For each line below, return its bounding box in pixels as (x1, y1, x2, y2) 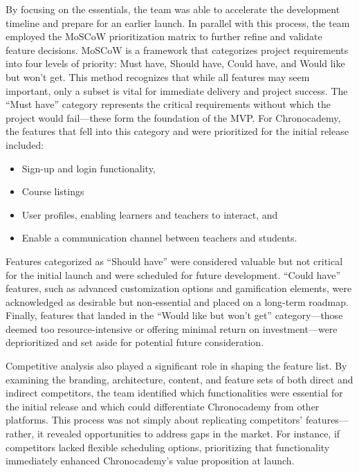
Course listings (21, 184, 84, 199)
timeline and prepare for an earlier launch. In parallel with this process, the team (6, 15, 350, 30)
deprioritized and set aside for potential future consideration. (6, 335, 264, 350)
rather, (6, 426, 35, 441)
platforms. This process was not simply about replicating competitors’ (6, 412, 303, 427)
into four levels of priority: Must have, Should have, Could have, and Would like (6, 56, 345, 71)
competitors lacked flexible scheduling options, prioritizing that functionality (6, 439, 330, 454)
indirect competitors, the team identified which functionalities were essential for (6, 385, 343, 400)
